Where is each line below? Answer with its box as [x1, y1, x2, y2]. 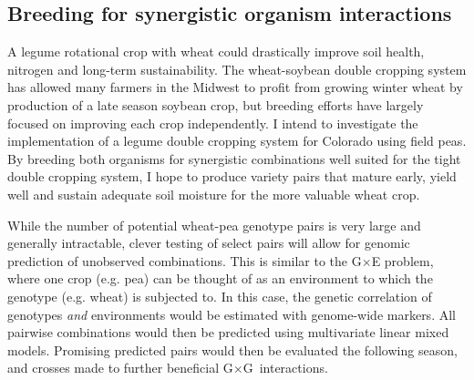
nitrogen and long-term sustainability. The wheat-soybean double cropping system [7, 59, 467, 78]
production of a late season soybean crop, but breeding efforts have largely [7, 95, 424, 114]
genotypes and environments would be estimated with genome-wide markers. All [7, 304, 456, 324]
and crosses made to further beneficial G [7, 358, 233, 377]
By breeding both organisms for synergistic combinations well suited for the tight [7, 149, 461, 168]
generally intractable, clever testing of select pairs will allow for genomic [7, 233, 410, 252]
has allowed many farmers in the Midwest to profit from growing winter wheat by [7, 77, 463, 97]
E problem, [371, 251, 434, 270]
